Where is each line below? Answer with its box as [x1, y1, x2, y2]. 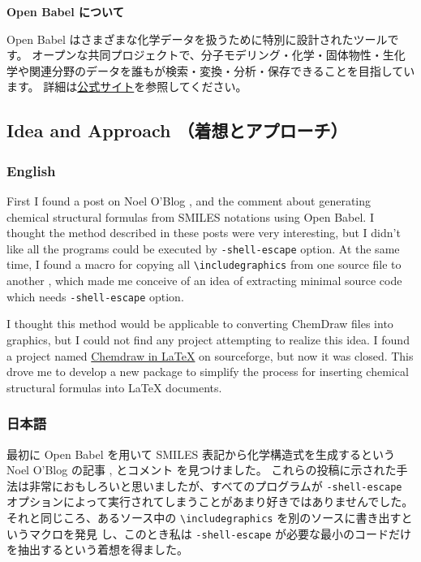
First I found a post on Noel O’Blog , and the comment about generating [6, 192, 372, 209]
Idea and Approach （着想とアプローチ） [6, 118, 348, 143]
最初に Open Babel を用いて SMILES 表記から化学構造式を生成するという [6, 445, 395, 462]
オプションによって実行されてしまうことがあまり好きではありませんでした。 [6, 493, 414, 510]
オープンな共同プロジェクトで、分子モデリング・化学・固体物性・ [32, 46, 383, 63]
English [6, 160, 56, 180]
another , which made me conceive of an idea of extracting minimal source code [6, 272, 402, 289]
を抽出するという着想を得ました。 [6, 541, 188, 558]
